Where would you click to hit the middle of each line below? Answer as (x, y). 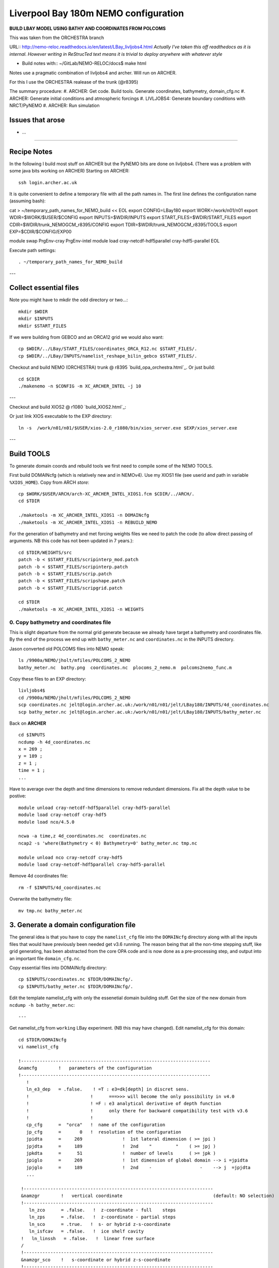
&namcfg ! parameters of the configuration (85, 1068)
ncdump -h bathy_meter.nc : (42, 1005)
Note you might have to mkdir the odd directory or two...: (69, 300)
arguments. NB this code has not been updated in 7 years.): (71, 541)
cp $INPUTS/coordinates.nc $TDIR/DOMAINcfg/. (76, 979)
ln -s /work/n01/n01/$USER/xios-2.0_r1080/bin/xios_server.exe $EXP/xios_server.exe (128, 428)
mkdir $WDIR (33, 311)
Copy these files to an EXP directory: (48, 679)
